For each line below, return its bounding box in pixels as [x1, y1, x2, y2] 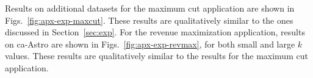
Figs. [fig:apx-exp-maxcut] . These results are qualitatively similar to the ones [5, 13, 293, 26]
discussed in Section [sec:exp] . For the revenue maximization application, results [5, 26, 305, 38]
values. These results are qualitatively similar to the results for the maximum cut [5, 49, 308, 62]
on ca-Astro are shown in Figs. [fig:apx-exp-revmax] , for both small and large [5, 37, 295, 50]
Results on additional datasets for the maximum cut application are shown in [5, 2, 295, 14]
